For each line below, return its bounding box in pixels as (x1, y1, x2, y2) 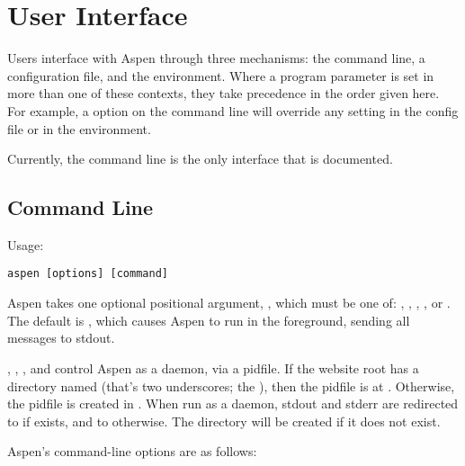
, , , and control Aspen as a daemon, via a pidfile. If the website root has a (7, 358, 419, 377)
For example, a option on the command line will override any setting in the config (7, 101, 459, 120)
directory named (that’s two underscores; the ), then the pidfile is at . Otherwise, (7, 376, 455, 395)
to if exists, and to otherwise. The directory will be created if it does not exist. (7, 411, 441, 430)
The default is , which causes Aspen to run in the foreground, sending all (7, 310, 410, 329)
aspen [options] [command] (7, 267, 168, 281)
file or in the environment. (7, 119, 151, 138)
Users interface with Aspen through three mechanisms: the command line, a (7, 49, 425, 67)
